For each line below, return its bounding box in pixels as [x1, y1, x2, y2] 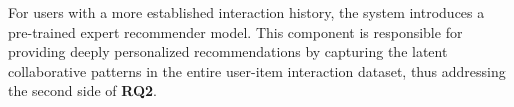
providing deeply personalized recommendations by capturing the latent [8, 41, 448, 62]
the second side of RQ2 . [8, 80, 157, 101]
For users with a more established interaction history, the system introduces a [8, 2, 485, 22]
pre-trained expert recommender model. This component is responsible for [8, 21, 463, 42]
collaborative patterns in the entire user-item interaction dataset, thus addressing [8, 60, 506, 81]
